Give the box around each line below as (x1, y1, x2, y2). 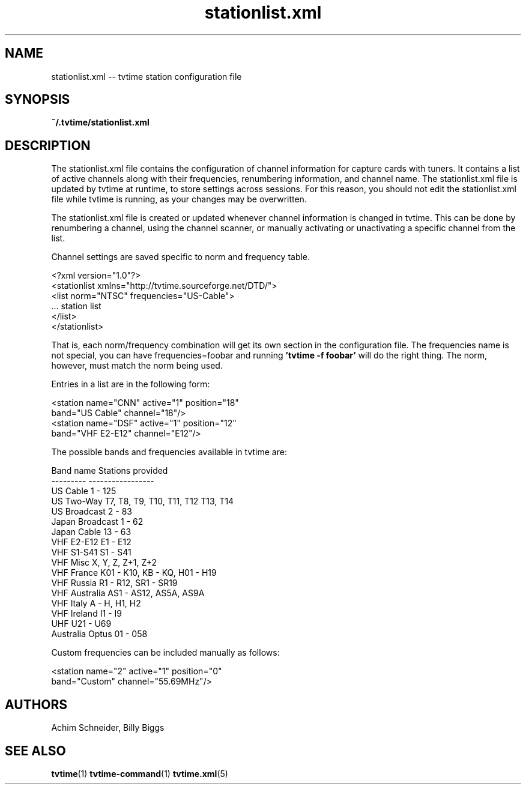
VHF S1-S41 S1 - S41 (51, 547, 131, 558)
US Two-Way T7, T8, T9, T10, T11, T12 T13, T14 (51, 496, 234, 507)
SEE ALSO (5, 743, 66, 758)
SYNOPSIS (5, 92, 70, 107)
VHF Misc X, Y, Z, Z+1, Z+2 (51, 557, 157, 568)
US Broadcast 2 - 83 (51, 506, 132, 517)
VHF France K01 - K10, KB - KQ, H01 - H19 (51, 567, 217, 578)
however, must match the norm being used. (51, 360, 223, 371)
